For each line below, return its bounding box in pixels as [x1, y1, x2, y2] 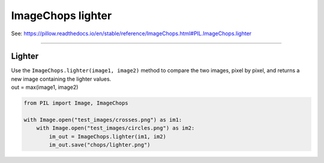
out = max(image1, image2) [11, 84, 79, 91]
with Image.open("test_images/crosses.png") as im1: [23, 116, 182, 123]
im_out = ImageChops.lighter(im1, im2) [49, 133, 166, 140]
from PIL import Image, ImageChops [23, 100, 128, 107]
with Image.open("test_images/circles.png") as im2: [36, 125, 195, 131]
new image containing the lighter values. [11, 75, 112, 82]
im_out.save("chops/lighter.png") [49, 142, 151, 149]
